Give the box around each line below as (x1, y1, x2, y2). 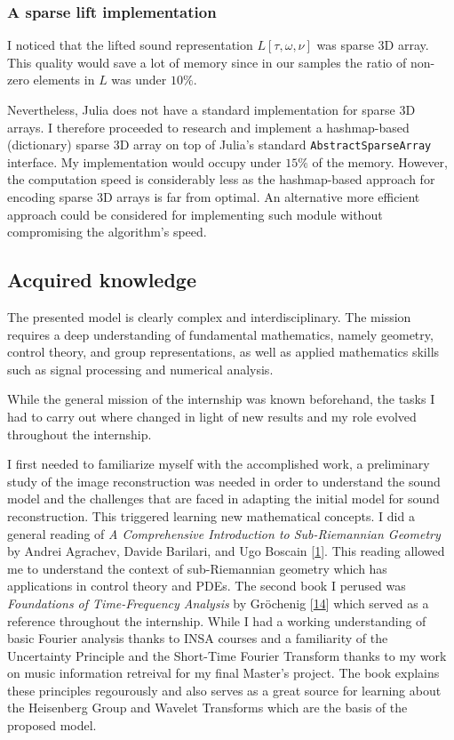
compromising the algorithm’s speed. (7, 222, 207, 241)
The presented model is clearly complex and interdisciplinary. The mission (7, 308, 411, 326)
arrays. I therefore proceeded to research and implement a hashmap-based (7, 117, 410, 136)
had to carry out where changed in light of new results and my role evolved (7, 406, 417, 425)
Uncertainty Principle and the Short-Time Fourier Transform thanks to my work (7, 646, 447, 664)
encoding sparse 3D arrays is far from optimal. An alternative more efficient (7, 188, 420, 206)
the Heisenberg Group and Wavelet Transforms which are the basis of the (7, 698, 408, 717)
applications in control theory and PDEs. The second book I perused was (7, 576, 406, 595)
